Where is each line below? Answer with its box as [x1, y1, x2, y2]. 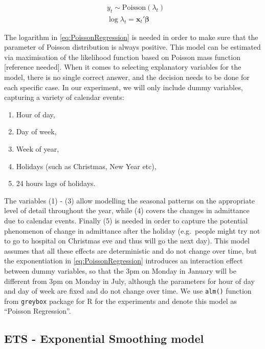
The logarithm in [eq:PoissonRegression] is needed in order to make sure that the [4, 31, 258, 42]
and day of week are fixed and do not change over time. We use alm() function [4, 285, 252, 296]
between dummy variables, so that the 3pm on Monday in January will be [4, 265, 236, 276]
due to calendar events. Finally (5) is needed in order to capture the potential [4, 215, 248, 225]
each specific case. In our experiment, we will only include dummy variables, [4, 81, 243, 92]
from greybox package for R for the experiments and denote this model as [4, 295, 237, 306]
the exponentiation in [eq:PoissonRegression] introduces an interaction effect [4, 255, 243, 266]
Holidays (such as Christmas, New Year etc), [16, 160, 157, 171]
